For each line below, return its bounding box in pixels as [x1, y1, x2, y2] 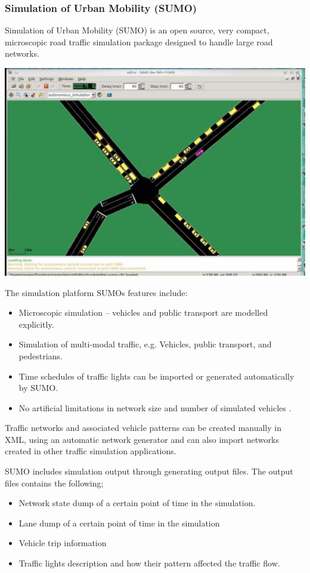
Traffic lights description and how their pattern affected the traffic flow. [18, 557, 280, 569]
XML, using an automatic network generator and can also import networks [5, 433, 279, 445]
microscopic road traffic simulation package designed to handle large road [5, 35, 273, 48]
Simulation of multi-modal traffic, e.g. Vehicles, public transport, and [18, 338, 272, 350]
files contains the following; [5, 476, 104, 489]
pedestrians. [18, 349, 63, 362]
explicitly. [18, 318, 54, 330]
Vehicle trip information [18, 537, 107, 549]
